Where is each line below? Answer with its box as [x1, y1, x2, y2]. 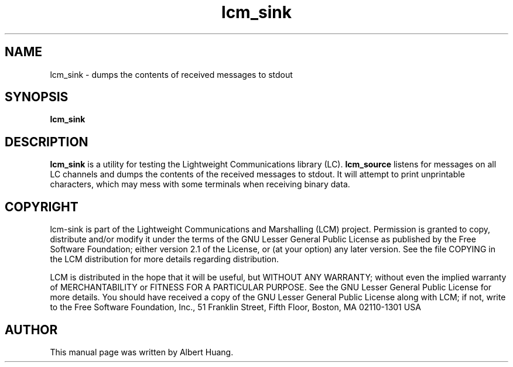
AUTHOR [5, 322, 58, 337]
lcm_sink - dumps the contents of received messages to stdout [50, 69, 293, 80]
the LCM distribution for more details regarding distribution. [50, 254, 279, 265]
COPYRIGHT [5, 199, 78, 214]
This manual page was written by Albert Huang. [50, 347, 234, 357]
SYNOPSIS [5, 90, 69, 105]
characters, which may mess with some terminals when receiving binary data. [50, 179, 350, 190]
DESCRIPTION [5, 134, 88, 149]
